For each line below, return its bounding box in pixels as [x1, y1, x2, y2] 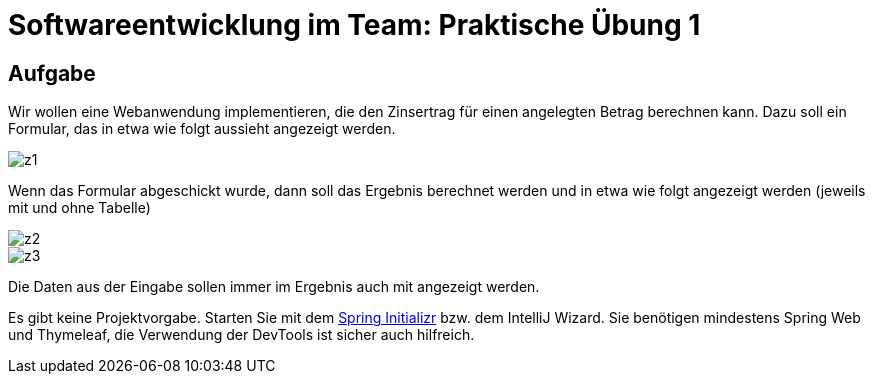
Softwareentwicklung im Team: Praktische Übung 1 [8, 8, 701, 42]
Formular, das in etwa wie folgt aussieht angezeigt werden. [8, 120, 396, 138]
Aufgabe [8, 60, 96, 86]
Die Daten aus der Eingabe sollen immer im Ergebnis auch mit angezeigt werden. [8, 278, 540, 296]
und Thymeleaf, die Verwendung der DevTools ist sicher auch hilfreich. [8, 326, 475, 344]
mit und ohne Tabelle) [8, 199, 151, 217]
